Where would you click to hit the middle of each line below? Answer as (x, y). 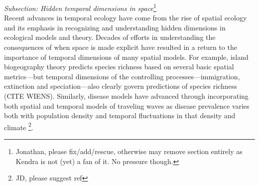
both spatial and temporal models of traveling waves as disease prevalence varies (127, 105)
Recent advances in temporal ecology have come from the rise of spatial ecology (126, 18)
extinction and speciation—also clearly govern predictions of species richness (121, 86)
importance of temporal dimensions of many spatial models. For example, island (126, 57)
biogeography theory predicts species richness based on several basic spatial (119, 67)
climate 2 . (19, 126)
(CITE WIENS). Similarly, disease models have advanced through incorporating (126, 96)
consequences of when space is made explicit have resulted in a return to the (121, 47)
